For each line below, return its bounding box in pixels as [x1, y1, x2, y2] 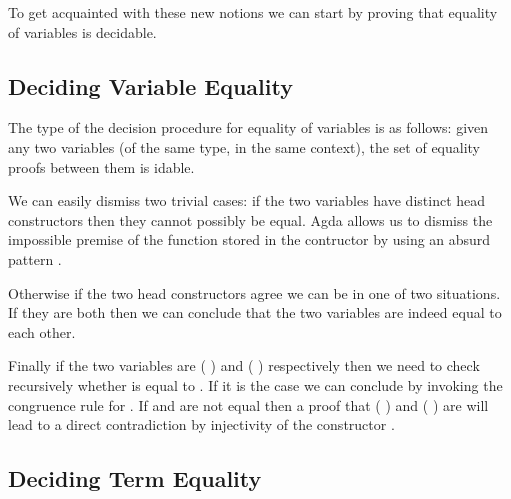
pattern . [8, 248, 62, 269]
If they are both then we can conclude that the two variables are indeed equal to [8, 302, 502, 323]
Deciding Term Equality [8, 463, 262, 494]
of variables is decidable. [8, 21, 157, 42]
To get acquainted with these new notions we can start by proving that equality [8, 2, 498, 22]
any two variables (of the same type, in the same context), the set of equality [8, 136, 481, 157]
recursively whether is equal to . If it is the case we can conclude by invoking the [8, 374, 503, 395]
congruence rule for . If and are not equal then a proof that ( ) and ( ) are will [8, 394, 489, 415]
